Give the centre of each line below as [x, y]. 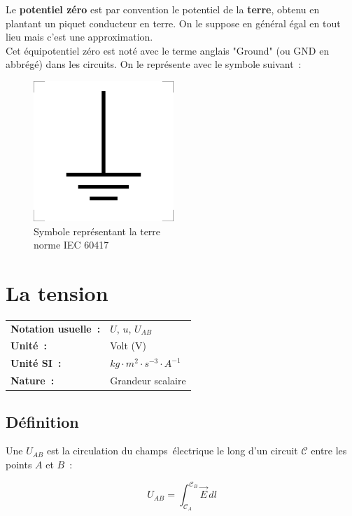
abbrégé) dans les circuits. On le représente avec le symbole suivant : [154, 64]
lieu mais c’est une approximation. [79, 37]
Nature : [33, 381]
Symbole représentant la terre [97, 231]
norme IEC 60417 [71, 245]
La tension [57, 292]
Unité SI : [36, 363]
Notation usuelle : [56, 328]
